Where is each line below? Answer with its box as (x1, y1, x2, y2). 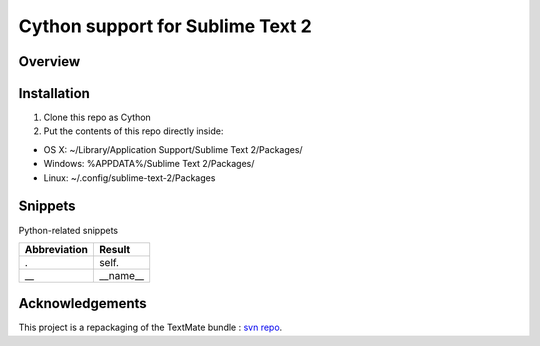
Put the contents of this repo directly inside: (43, 125, 224, 137)
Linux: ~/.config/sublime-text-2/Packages (43, 171, 216, 184)
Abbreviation (24, 242, 89, 256)
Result (98, 242, 131, 256)
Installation (18, 85, 90, 102)
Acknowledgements (18, 295, 147, 312)
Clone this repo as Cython (43, 111, 152, 124)
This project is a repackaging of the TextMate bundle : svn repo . (18, 321, 283, 334)
